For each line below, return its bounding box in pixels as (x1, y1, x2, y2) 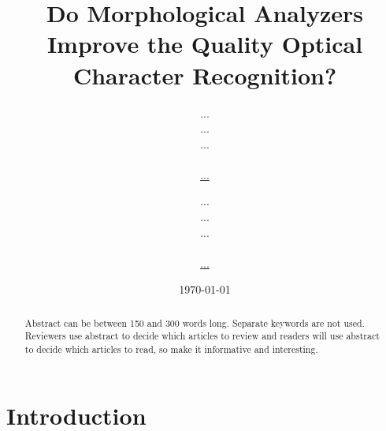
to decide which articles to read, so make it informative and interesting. (24, 343, 318, 356)
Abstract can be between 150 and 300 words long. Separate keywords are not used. (24, 316, 365, 329)
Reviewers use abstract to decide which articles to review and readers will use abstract (24, 329, 380, 343)
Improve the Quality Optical (46, 28, 363, 60)
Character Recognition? (72, 58, 337, 91)
